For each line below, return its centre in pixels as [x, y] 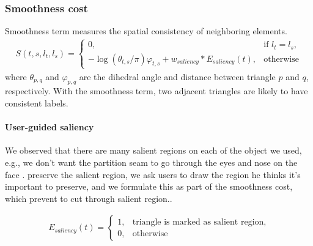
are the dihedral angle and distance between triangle [177, 76]
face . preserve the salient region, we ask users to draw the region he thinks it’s [153, 174]
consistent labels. [37, 103]
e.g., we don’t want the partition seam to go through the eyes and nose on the [151, 162]
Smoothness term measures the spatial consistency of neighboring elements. [146, 31]
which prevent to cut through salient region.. [89, 198]
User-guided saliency [50, 127]
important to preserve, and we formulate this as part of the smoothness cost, [149, 186]
